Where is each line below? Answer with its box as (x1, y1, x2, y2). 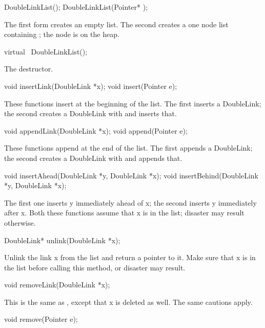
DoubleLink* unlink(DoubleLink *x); (4, 234, 120, 245)
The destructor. (4, 63, 53, 74)
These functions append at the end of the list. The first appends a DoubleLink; (4, 142, 253, 153)
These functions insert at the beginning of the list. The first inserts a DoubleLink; (4, 98, 261, 108)
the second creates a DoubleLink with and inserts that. (4, 108, 177, 119)
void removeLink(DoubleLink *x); (4, 279, 110, 290)
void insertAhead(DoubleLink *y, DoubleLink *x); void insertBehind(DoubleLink (4, 170, 258, 180)
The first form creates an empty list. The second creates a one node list (4, 19, 229, 29)
